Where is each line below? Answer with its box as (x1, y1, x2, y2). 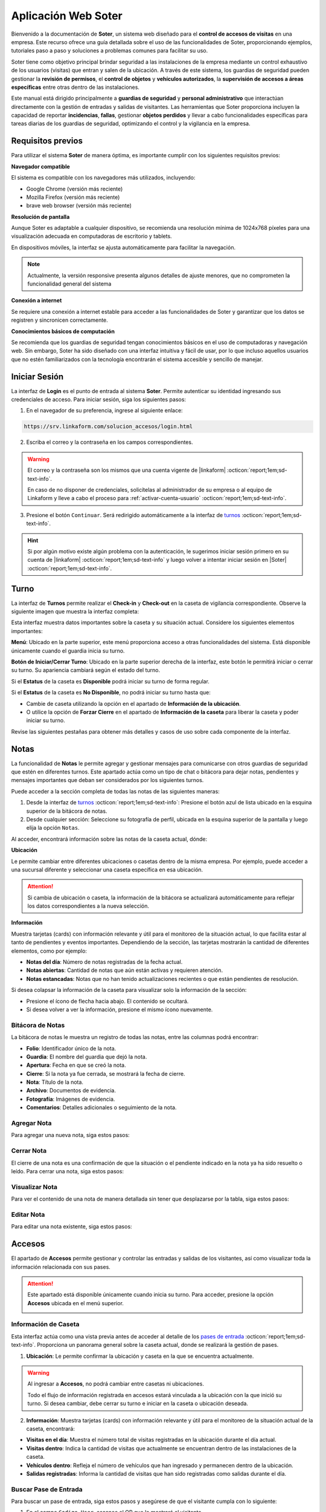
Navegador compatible (11, 163, 71, 170)
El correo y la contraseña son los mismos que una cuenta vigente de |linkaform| (27, 466, 226, 474)
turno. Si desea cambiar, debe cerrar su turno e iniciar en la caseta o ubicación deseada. (27, 1400, 249, 1407)
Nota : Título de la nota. (26, 1078, 84, 1086)
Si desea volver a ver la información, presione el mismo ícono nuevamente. (26, 1006, 213, 1013)
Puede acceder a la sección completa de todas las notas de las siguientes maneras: (11, 787, 220, 795)
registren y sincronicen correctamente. (11, 316, 108, 324)
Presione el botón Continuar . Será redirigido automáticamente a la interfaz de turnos (26, 511, 241, 518)
